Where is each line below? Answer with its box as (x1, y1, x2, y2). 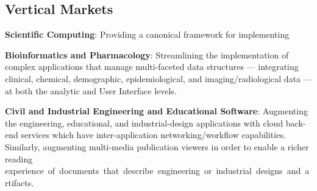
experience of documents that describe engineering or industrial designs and (5, 164, 301, 177)
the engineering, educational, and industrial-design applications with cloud (5, 116, 283, 129)
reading (5, 152, 33, 165)
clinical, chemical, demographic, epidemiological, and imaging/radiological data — (5, 72, 312, 85)
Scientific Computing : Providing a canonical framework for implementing (5, 28, 290, 41)
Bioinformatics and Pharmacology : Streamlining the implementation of (5, 48, 289, 61)
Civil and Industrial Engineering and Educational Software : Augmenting (5, 105, 308, 117)
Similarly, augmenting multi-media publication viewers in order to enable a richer (5, 140, 309, 153)
